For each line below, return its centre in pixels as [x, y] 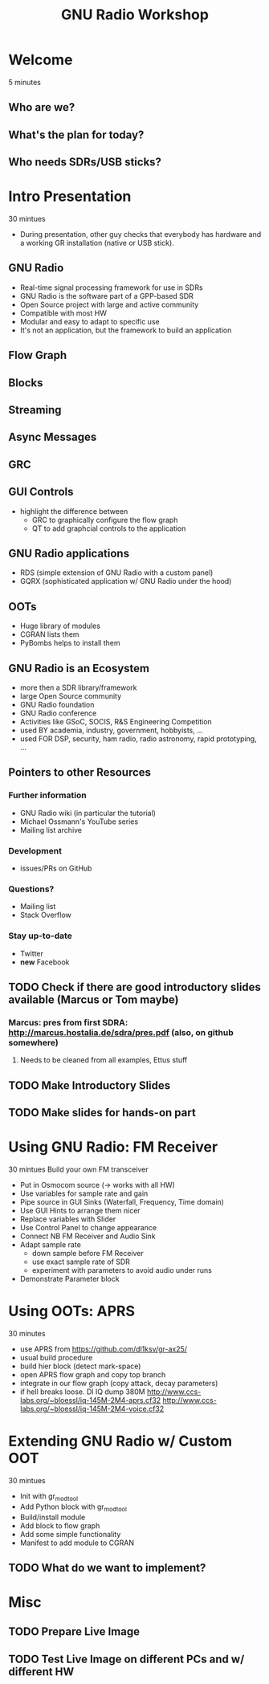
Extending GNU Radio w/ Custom [120, 1441]
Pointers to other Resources [79, 773]
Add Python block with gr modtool [73, 1507]
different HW [41, 1672]
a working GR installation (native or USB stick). [97, 243]
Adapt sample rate [51, 1245]
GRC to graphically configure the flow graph [105, 520]
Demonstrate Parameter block [69, 1279]
